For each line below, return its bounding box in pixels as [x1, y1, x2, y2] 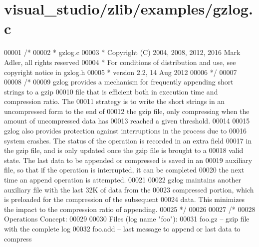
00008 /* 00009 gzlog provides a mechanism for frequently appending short [4, 76, 234, 87]
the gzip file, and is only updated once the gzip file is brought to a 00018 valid [4, 145, 244, 155]
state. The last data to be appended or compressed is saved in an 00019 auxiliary [4, 154, 253, 165]
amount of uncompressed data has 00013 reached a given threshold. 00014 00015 [4, 115, 250, 126]
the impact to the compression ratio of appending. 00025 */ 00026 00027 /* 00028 [4, 203, 256, 214]
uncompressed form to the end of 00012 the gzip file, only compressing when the [4, 105, 250, 116]
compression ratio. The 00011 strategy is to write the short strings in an [4, 96, 225, 106]
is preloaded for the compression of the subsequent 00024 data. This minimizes [4, 194, 245, 204]
